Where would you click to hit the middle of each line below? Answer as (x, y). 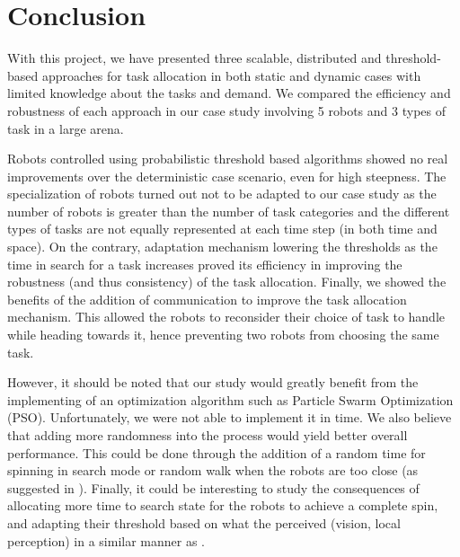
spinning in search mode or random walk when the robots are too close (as (213, 470)
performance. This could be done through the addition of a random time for (217, 452)
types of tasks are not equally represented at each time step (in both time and (222, 229)
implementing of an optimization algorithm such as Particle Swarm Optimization (230, 399)
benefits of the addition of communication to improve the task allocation (207, 299)
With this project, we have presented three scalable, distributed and (195, 58)
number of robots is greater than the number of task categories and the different (229, 211)
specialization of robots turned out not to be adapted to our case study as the (222, 194)
